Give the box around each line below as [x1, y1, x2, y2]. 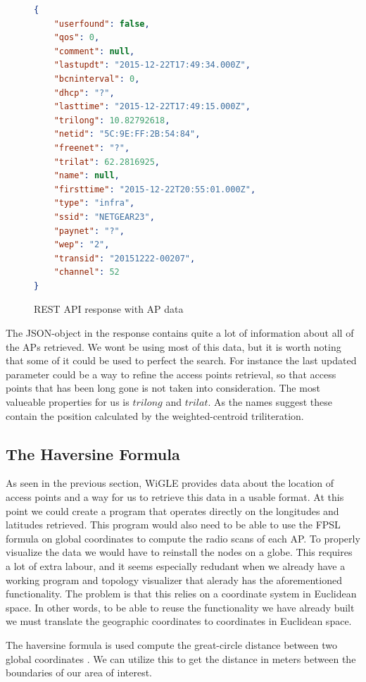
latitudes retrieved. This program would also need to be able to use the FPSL [6, 517, 341, 532]
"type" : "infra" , [53, 198, 135, 209]
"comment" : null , [53, 46, 135, 56]
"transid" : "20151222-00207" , [53, 253, 196, 263]
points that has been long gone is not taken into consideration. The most [6, 380, 320, 395]
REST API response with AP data [34, 302, 184, 316]
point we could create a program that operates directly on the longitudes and [6, 503, 339, 518]
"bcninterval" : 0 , [53, 73, 140, 84]
